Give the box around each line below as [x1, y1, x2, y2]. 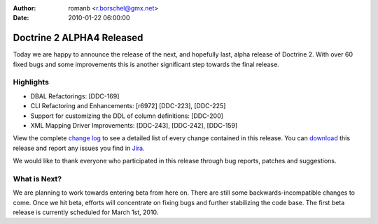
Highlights [13, 77, 49, 87]
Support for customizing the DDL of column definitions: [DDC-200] [30, 112, 224, 120]
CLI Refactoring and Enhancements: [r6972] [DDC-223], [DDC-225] [30, 102, 226, 110]
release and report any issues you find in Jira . [13, 144, 145, 152]
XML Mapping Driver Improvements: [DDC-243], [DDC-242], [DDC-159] [30, 121, 238, 129]
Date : [13, 14, 29, 22]
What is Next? [13, 174, 62, 184]
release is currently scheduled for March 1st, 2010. [13, 208, 159, 216]
